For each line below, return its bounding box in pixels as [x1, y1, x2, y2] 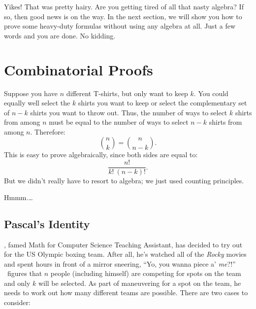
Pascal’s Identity [4, 216, 90, 231]
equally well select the [4, 98, 70, 108]
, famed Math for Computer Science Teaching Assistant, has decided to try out [4, 239, 243, 249]
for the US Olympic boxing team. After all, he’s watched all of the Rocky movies [4, 249, 247, 259]
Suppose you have [4, 88, 58, 98]
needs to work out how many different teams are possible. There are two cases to [4, 287, 248, 298]
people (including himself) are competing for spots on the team [50, 268, 241, 278]
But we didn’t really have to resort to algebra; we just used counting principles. [4, 175, 244, 186]
